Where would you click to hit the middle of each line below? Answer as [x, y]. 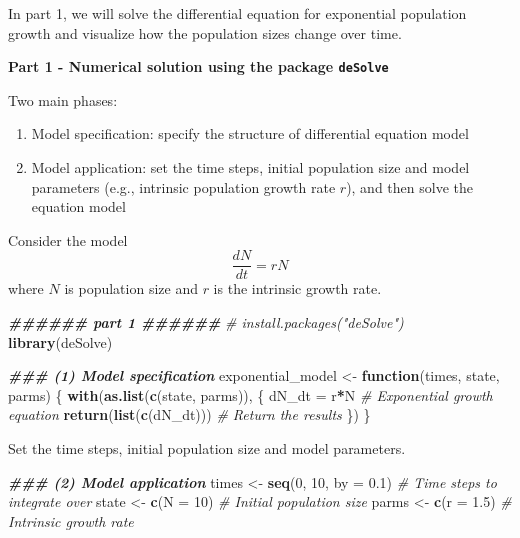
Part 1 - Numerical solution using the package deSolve [198, 66]
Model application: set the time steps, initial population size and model [250, 167]
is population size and [131, 288]
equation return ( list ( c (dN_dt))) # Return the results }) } [189, 414]
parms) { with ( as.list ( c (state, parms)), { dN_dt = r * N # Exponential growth [250, 394]
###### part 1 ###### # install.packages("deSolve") [206, 322]
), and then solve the [409, 186]
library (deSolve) [60, 341]
